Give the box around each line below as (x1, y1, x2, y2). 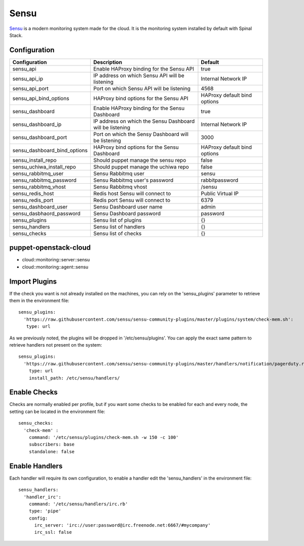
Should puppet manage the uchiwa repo (93, 163, 189, 170)
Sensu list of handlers (93, 223, 145, 230)
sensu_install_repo (12, 156, 57, 163)
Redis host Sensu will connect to (93, 190, 171, 197)
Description (93, 58, 123, 65)
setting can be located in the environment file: (9, 408, 105, 415)
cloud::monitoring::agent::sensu (22, 264, 89, 270)
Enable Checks (9, 388, 58, 397)
